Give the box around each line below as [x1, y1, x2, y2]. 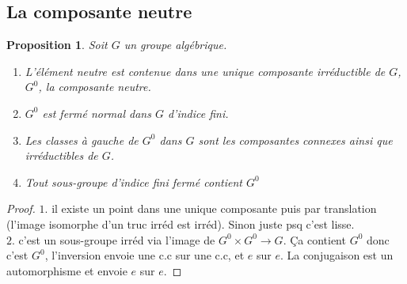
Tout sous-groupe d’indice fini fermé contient [25, 173, 242, 190]
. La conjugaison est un [280, 247, 394, 263]
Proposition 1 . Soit [6, 36, 108, 53]
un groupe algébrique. [124, 36, 227, 53]
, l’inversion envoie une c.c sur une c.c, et [44, 247, 245, 263]
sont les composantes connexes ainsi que [198, 131, 393, 148]
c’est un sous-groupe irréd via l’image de [18, 231, 215, 248]
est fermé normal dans [42, 104, 151, 121]
